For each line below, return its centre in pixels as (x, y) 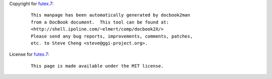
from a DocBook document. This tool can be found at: (100, 22)
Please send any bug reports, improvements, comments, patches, (112, 36)
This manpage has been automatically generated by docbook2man (111, 15)
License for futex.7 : (29, 54)
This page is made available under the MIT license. (97, 66)
